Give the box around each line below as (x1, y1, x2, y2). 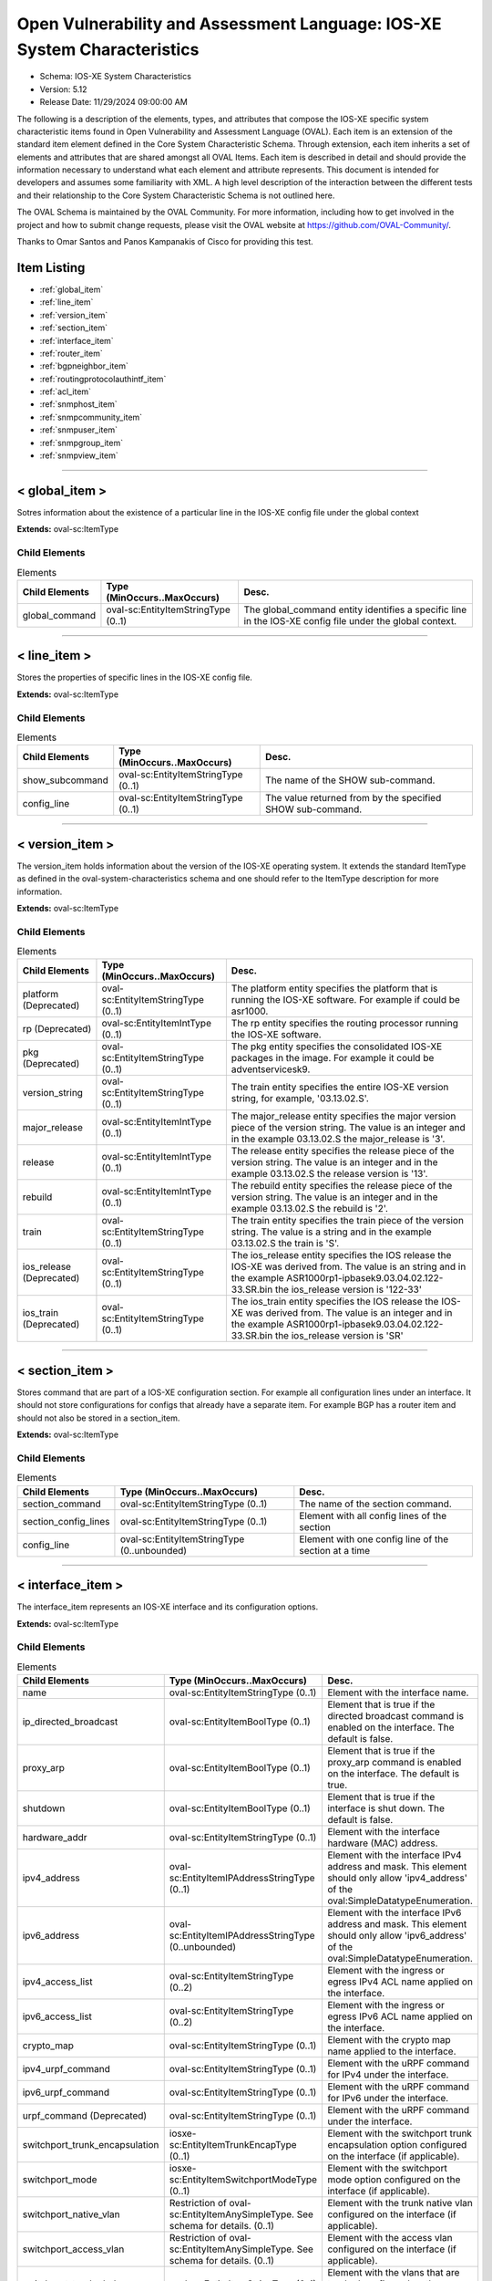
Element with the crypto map (327, 2034, 451, 2047)
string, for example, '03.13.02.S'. (231, 1092, 369, 1105)
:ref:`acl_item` (39, 386, 91, 397)
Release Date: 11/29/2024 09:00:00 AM (39, 97, 189, 108)
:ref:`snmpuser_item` (39, 424, 118, 435)
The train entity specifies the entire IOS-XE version (231, 1081, 449, 1094)
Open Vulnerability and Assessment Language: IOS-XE (16, 14, 442, 34)
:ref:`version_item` (39, 309, 108, 320)
